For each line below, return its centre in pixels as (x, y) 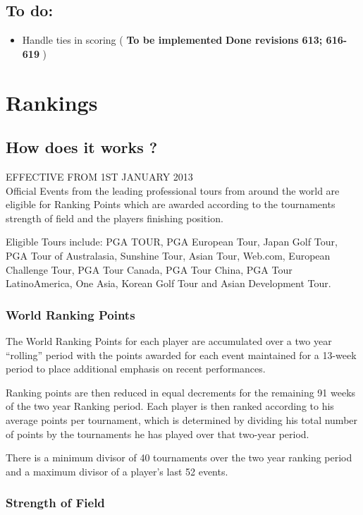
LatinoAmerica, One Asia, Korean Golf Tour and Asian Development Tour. (168, 283)
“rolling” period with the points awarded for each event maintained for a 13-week (181, 355)
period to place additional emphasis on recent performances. (136, 369)
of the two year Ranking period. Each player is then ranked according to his (170, 406)
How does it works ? (82, 147)
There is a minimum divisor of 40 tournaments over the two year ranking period (179, 458)
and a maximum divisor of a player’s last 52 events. (117, 471)
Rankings (52, 102)
